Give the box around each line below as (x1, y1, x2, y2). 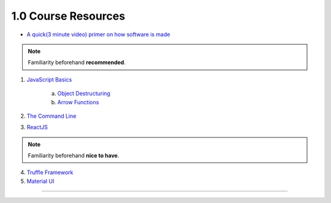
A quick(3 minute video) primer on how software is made (26, 31, 170, 38)
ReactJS (26, 123, 48, 131)
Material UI (26, 177, 55, 185)
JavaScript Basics (26, 75, 72, 83)
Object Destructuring (57, 90, 110, 98)
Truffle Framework (26, 169, 74, 176)
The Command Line (26, 112, 77, 120)
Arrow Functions (57, 98, 99, 105)
